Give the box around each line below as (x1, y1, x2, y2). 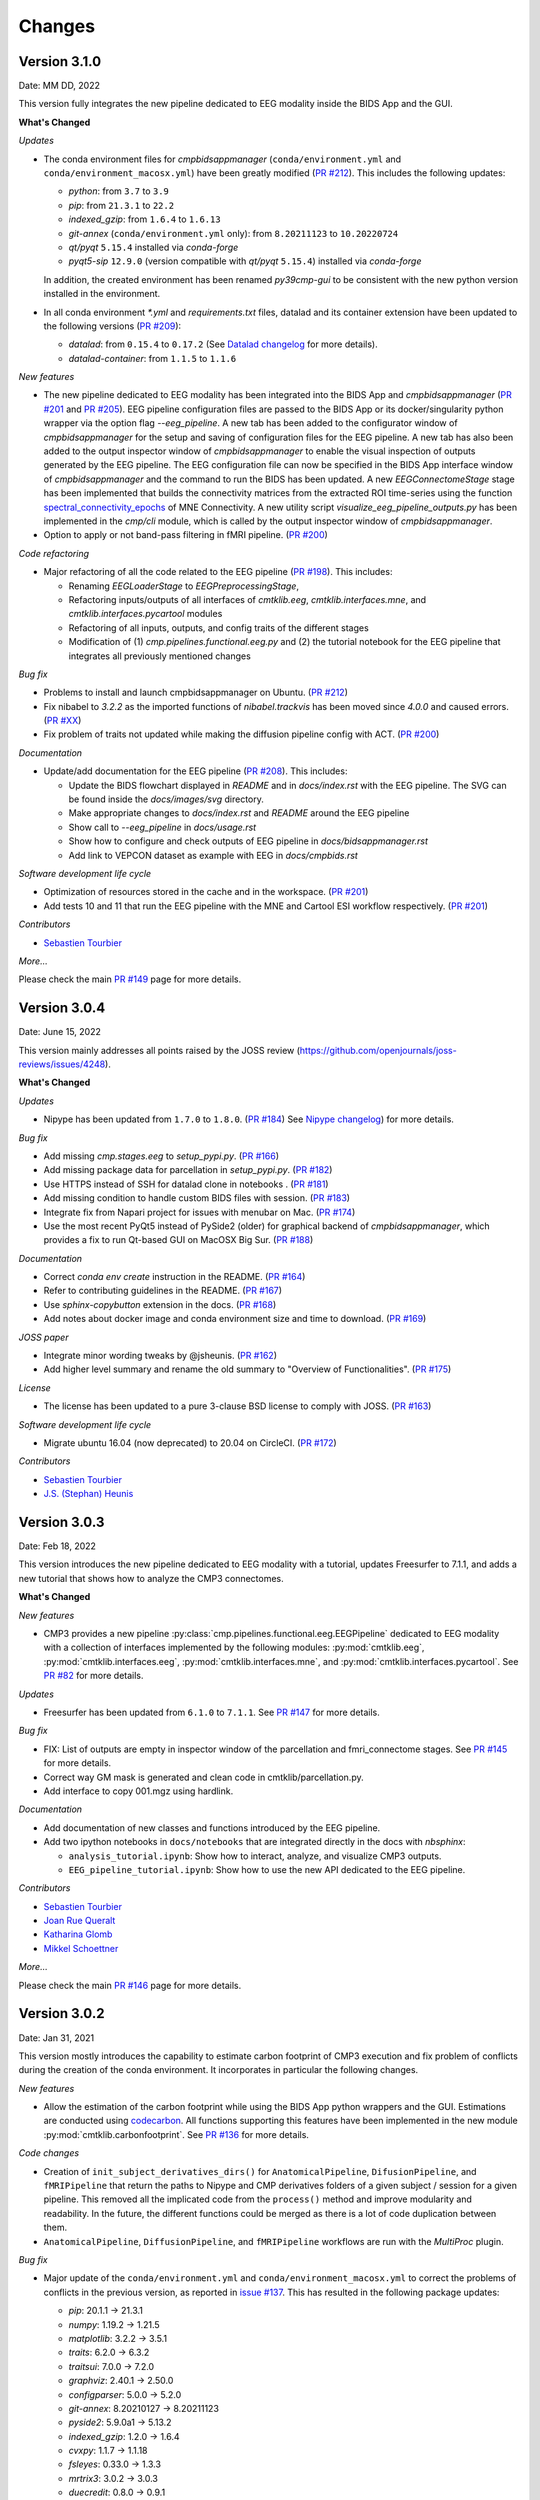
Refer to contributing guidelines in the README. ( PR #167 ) (43, 1285, 283, 1297)
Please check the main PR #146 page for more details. (18, 1979, 242, 1991)
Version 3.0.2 (18, 2005, 105, 2022)
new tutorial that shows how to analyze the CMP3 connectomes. (18, 1572, 284, 1584)
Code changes (18, 2147, 80, 2159)
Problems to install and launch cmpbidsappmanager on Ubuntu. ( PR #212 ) (43, 686, 349, 699)
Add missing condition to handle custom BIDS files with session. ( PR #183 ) (43, 1192, 350, 1204)
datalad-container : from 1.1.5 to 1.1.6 (68, 352, 237, 364)
